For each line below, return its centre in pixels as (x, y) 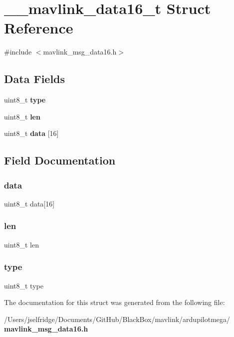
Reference (39, 28)
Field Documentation (60, 160)
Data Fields (35, 79)
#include (18, 52)
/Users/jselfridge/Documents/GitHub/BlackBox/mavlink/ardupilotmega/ (117, 319)
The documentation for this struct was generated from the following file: (115, 302)
